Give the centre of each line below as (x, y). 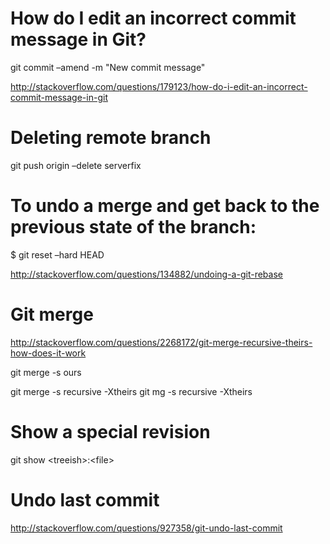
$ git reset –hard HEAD (57, 254)
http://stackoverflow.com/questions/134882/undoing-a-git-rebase (146, 274)
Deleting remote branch (111, 138)
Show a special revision (110, 431)
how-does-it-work (48, 353)
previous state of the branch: (133, 227)
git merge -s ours (46, 372)
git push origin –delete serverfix (76, 165)
